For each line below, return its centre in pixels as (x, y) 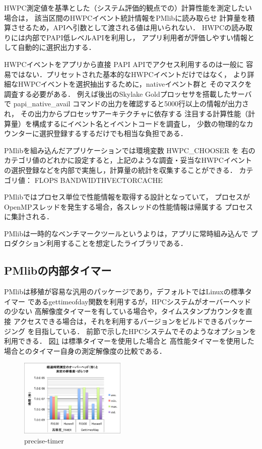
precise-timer (44, 440)
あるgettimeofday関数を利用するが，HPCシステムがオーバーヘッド (143, 301)
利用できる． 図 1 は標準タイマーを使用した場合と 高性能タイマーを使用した (129, 341)
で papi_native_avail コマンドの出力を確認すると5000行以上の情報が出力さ (127, 104)
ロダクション (25, 243)
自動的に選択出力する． (57, 47)
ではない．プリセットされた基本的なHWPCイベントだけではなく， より (129, 74)
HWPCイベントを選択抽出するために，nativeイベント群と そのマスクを (135, 84)
